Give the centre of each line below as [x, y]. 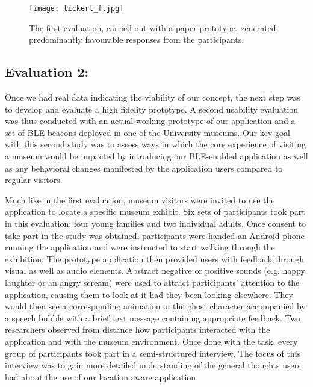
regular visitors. [34, 180]
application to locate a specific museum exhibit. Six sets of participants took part [155, 212]
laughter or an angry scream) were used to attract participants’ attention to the [152, 282]
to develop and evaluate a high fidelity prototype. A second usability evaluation [152, 109]
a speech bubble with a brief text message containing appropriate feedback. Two [153, 317]
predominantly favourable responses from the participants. [137, 39]
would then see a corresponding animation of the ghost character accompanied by [155, 306]
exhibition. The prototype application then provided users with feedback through [154, 259]
